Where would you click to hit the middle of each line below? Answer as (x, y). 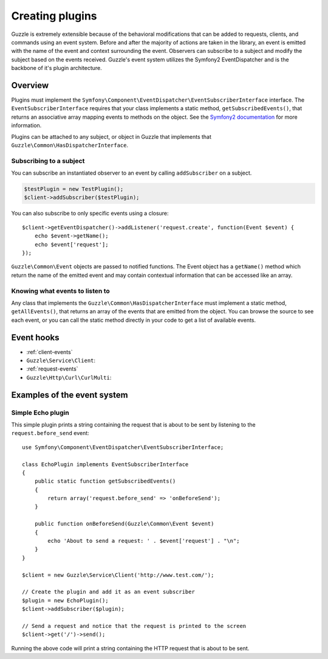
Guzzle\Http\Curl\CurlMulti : (69, 377)
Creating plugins (54, 16)
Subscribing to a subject (48, 161)
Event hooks (35, 337)
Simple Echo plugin (40, 413)
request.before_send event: (50, 433)
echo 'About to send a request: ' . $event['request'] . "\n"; (144, 541)
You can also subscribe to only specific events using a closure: (90, 214)
